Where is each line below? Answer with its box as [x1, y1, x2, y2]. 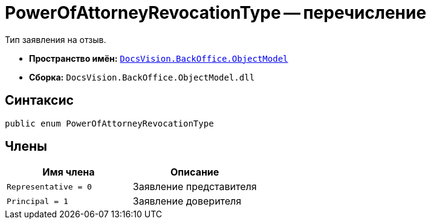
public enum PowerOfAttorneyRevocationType [5, 118, 214, 128]
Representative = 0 [7, 182, 92, 191]
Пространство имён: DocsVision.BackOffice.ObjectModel [29, 53, 288, 64]
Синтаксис [5, 93, 74, 108]
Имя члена [42, 166, 95, 179]
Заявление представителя [132, 180, 257, 193]
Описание [170, 166, 219, 179]
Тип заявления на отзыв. [5, 34, 106, 45]
